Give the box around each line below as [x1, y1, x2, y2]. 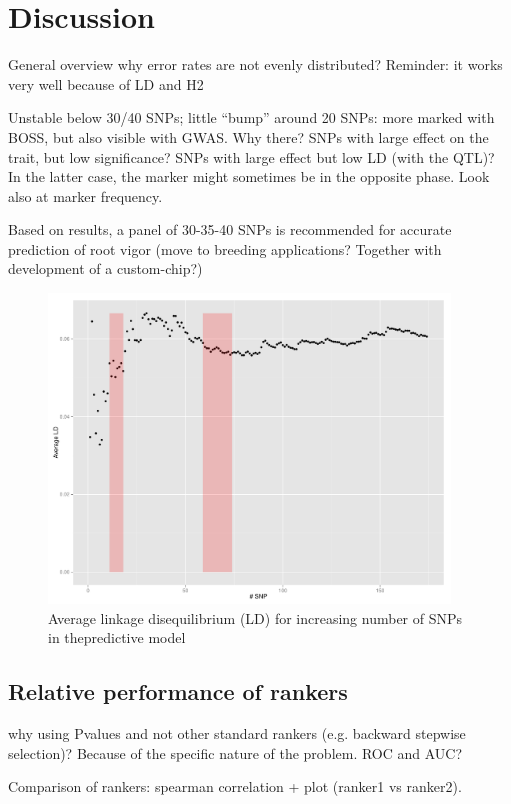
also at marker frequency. [8, 185, 163, 206]
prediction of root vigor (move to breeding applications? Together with [8, 238, 442, 259]
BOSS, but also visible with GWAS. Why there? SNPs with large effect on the [8, 126, 489, 147]
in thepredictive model [48, 627, 186, 648]
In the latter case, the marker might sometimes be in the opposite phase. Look [8, 166, 490, 187]
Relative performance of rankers [8, 676, 348, 707]
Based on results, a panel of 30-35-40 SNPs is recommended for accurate [8, 219, 452, 240]
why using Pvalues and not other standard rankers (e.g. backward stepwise [8, 723, 466, 744]
